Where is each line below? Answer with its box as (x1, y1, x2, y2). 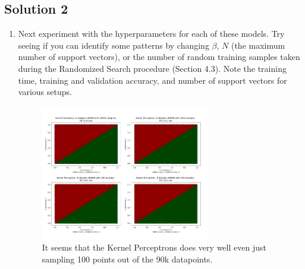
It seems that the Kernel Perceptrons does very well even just (42, 241, 266, 254)
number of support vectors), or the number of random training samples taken (18, 50, 300, 63)
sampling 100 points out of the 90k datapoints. (42, 253, 213, 265)
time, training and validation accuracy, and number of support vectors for (18, 74, 287, 86)
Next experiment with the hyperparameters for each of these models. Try (18, 27, 285, 40)
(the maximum (231, 39, 285, 51)
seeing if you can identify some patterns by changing (18, 39, 209, 51)
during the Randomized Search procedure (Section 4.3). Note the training (18, 62, 287, 74)
